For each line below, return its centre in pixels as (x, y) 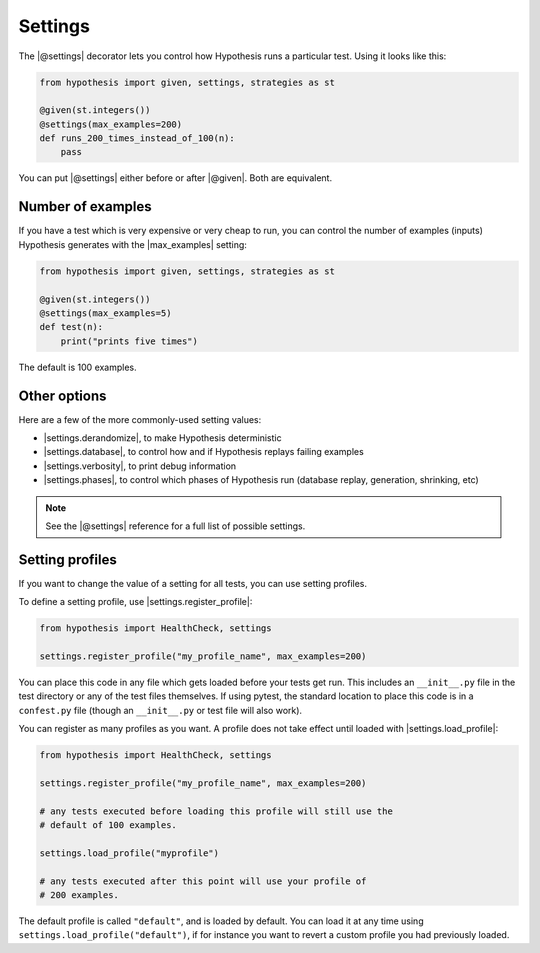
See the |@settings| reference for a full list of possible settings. (175, 526)
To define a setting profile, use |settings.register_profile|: (135, 602)
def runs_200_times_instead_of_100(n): (137, 138)
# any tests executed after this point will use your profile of (203, 881)
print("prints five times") (129, 341)
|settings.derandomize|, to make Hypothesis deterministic (162, 437)
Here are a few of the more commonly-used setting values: (140, 419)
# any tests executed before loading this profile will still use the (216, 811)
